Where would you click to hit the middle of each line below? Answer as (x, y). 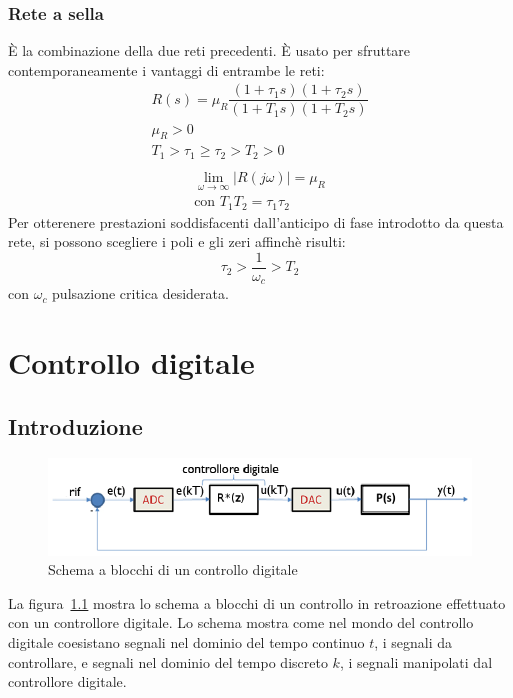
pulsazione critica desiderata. (140, 293)
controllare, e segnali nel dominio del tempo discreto (168, 661)
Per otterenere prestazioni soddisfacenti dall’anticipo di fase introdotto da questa (256, 221)
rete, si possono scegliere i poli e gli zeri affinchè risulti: (177, 241)
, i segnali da (413, 642)
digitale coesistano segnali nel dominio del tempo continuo (186, 642)
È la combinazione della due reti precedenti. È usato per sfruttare (209, 50)
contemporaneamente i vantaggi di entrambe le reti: (166, 69)
